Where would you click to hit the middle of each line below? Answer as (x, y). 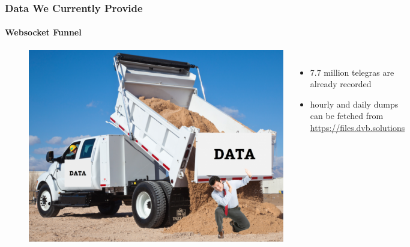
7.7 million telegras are (352, 72)
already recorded (341, 84)
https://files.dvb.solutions (357, 128)
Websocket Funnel (43, 32)
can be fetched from (347, 116)
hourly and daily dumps (354, 104)
